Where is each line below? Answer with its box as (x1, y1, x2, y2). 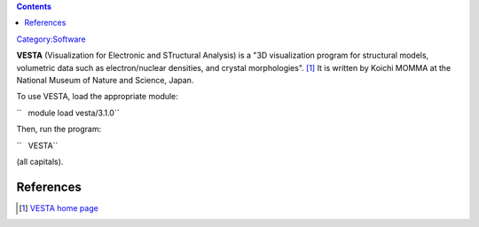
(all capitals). (16, 156, 64, 167)
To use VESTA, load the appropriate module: (16, 91, 179, 102)
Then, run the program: (16, 124, 102, 135)
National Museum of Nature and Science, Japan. (16, 74, 194, 85)
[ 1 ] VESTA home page (19, 202, 99, 213)
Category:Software (16, 34, 86, 44)
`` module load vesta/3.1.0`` (16, 107, 120, 118)
